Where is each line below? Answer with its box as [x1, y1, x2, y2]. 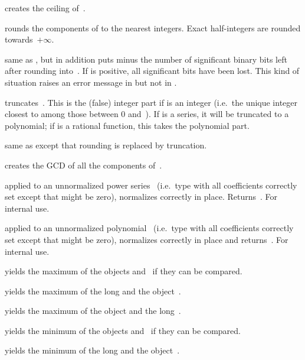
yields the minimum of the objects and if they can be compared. [5, 324, 241, 336]
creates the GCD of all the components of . [5, 158, 162, 171]
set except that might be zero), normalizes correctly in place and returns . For [5, 233, 288, 245]
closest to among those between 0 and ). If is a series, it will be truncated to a [5, 108, 289, 120]
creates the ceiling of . [5, 2, 86, 14]
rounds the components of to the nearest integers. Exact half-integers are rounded [5, 21, 301, 34]
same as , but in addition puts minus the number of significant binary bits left [5, 53, 287, 65]
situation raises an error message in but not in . [5, 76, 177, 88]
